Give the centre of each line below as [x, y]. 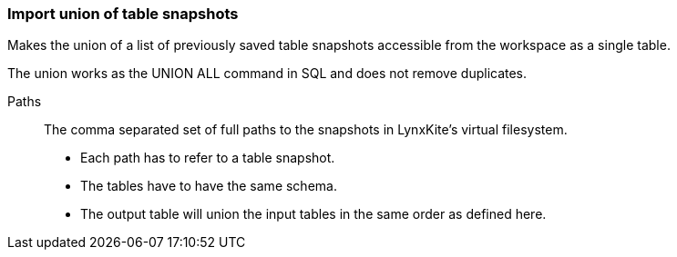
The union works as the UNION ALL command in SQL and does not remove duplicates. [267, 74]
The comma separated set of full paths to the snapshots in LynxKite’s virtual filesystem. [306, 130]
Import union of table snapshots [123, 14]
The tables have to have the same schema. [209, 186]
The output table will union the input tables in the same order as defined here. [313, 214]
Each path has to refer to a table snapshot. [208, 158]
